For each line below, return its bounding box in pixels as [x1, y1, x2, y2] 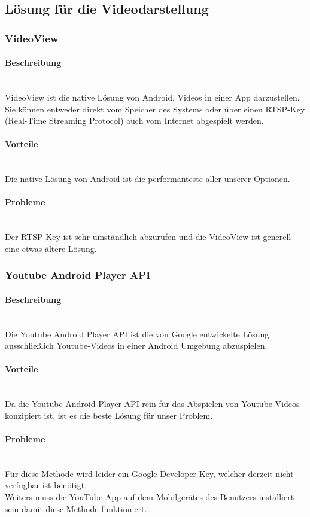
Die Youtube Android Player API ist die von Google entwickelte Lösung [5, 327, 269, 340]
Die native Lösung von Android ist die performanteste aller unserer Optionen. [5, 172, 290, 185]
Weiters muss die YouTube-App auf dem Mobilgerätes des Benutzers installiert [5, 490, 294, 503]
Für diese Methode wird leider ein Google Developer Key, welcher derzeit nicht [5, 467, 294, 479]
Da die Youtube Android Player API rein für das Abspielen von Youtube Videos [5, 397, 300, 410]
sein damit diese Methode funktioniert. [5, 502, 147, 515]
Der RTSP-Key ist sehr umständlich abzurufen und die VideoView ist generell [5, 230, 291, 243]
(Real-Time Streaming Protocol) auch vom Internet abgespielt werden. [5, 114, 264, 127]
